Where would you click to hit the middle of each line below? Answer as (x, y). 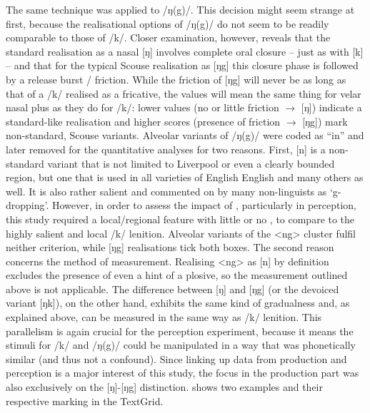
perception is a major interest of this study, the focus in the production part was (182, 373)
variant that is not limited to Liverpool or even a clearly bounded (191, 163)
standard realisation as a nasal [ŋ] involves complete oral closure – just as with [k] (185, 51)
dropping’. (27, 205)
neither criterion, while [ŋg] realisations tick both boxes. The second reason (170, 247)
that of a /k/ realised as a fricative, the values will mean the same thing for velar (184, 93)
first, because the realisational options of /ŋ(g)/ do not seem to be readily (167, 23)
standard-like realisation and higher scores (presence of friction (143, 121)
